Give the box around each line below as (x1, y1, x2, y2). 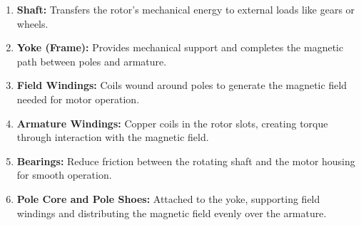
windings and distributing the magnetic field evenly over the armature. (16, 205, 327, 220)
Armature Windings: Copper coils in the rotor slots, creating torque (16, 115, 328, 130)
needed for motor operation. (16, 91, 140, 106)
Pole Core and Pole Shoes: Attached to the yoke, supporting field (16, 191, 320, 206)
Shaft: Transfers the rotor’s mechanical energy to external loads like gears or (16, 2, 355, 16)
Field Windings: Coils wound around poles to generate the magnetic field (16, 78, 347, 93)
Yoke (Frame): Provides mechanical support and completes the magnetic (16, 40, 344, 55)
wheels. (16, 16, 49, 31)
